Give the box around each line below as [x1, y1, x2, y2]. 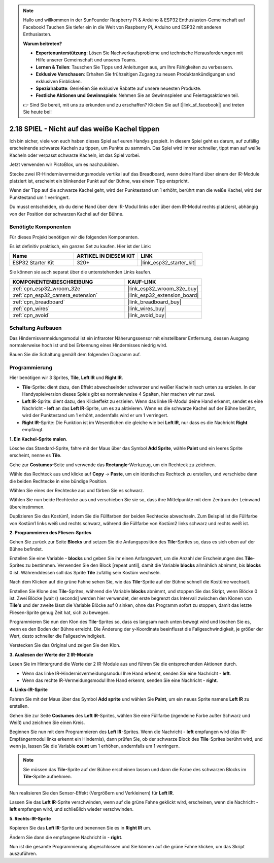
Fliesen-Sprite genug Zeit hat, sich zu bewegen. [9, 609, 110, 615]
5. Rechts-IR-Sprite [9, 815, 51, 821]
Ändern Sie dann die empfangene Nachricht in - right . [9, 834, 123, 840]
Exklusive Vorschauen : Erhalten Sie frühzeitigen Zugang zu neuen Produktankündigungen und [36, 71, 235, 77]
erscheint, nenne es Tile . [9, 452, 62, 459]
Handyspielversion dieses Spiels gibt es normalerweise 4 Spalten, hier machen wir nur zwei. [22, 391, 216, 397]
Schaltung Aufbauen [9, 325, 62, 332]
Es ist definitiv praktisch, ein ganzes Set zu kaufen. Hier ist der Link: [9, 244, 152, 250]
